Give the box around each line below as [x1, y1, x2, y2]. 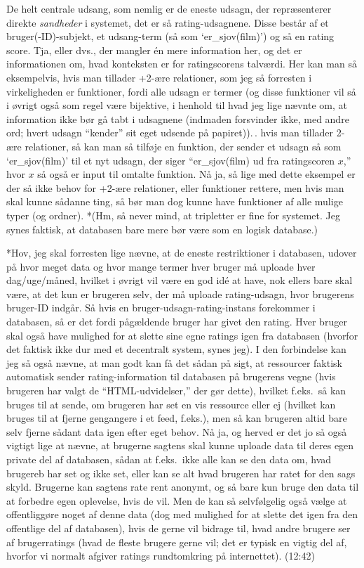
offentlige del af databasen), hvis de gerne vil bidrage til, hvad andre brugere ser [6, 520, 351, 535]
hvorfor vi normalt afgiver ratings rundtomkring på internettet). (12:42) [6, 548, 315, 563]
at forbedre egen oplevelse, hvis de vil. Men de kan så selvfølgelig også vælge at [6, 493, 347, 508]
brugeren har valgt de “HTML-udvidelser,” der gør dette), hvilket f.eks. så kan [6, 383, 346, 398]
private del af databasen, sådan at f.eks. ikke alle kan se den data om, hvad [6, 452, 332, 466]
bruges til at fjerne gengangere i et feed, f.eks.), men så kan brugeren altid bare [6, 411, 347, 425]
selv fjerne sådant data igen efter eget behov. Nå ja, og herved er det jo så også [6, 424, 347, 439]
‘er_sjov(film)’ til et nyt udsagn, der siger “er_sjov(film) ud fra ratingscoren [6, 153, 335, 167]
